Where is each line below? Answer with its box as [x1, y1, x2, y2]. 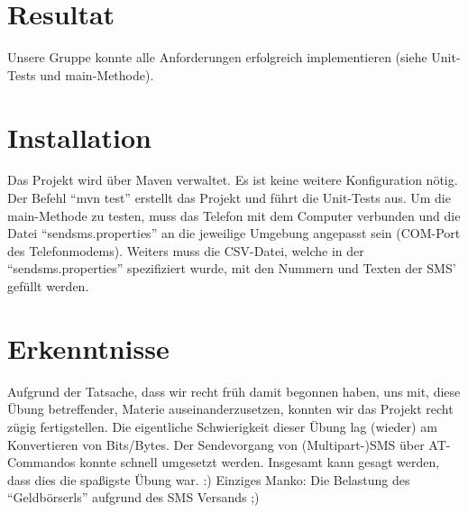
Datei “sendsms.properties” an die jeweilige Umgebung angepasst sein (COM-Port [7, 224, 461, 243]
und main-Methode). [40, 65, 154, 84]
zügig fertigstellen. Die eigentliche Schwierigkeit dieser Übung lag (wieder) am [7, 417, 437, 435]
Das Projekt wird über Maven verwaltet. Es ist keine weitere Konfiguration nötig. [7, 170, 458, 189]
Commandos [7, 453, 76, 472]
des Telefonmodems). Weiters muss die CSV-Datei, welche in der [7, 241, 364, 260]
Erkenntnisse [7, 329, 170, 366]
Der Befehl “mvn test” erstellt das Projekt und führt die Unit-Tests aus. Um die [7, 188, 451, 207]
